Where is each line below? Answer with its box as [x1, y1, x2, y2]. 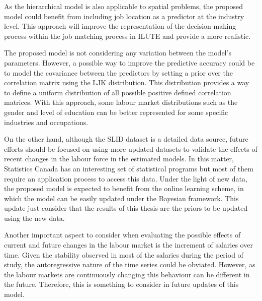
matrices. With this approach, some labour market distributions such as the [4, 97, 238, 107]
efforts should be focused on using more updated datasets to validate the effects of [4, 143, 257, 154]
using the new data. [4, 212, 65, 223]
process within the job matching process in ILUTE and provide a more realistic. [4, 30, 251, 41]
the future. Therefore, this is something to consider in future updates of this [4, 279, 239, 289]
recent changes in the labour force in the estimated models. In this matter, [4, 153, 234, 164]
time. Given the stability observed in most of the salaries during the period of [4, 249, 243, 260]
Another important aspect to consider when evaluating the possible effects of [4, 229, 241, 240]
